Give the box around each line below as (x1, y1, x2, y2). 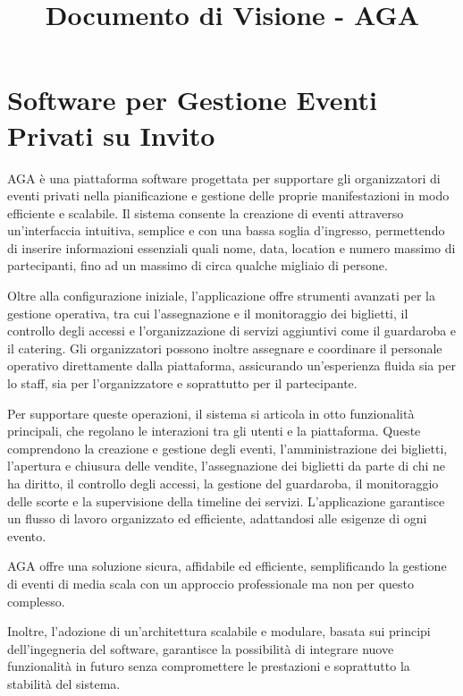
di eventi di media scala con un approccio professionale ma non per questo (7, 573, 415, 592)
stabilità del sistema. (7, 674, 121, 692)
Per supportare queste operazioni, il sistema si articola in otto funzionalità (7, 403, 415, 422)
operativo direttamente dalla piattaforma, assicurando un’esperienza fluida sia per (7, 356, 456, 375)
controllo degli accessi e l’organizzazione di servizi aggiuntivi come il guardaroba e (7, 321, 457, 340)
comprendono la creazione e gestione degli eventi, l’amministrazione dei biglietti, (7, 438, 448, 457)
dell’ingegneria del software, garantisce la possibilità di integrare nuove (7, 639, 394, 658)
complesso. (7, 591, 65, 610)
